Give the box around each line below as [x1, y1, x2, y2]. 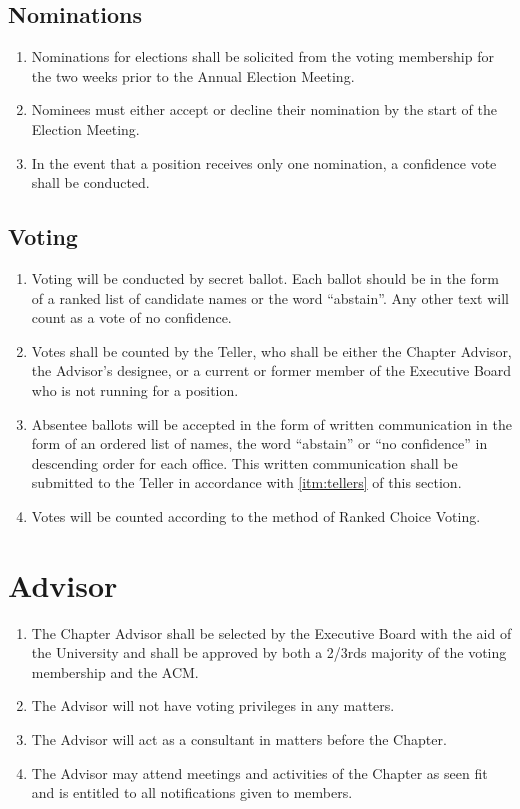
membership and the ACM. [31, 661, 199, 682]
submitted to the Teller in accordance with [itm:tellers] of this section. [31, 472, 462, 493]
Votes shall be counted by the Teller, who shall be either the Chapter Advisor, [31, 340, 512, 361]
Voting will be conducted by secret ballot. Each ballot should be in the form [31, 267, 499, 288]
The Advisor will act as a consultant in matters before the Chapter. [31, 729, 447, 749]
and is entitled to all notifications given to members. [31, 782, 353, 803]
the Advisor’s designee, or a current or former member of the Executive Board [31, 360, 512, 381]
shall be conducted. [31, 172, 150, 193]
